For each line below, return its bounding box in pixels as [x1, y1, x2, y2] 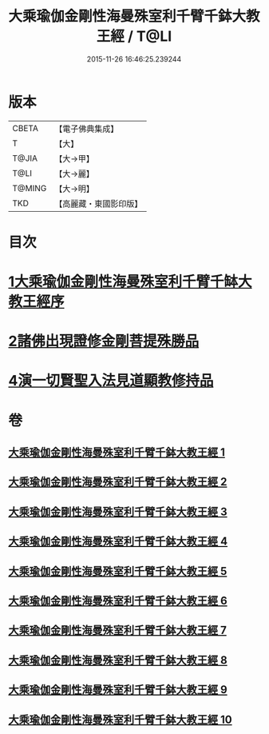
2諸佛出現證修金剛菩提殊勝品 [8, 333, 200, 350]
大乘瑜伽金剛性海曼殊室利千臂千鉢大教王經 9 [8, 683, 227, 696]
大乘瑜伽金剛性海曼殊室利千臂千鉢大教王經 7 [8, 624, 227, 637]
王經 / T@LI [96, 27, 172, 46]
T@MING [12, 182, 47, 193]
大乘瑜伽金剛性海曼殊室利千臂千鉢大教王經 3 [8, 505, 227, 518]
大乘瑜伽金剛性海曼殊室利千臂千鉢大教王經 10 [8, 712, 233, 726]
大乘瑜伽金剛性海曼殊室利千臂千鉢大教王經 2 [8, 475, 227, 489]
